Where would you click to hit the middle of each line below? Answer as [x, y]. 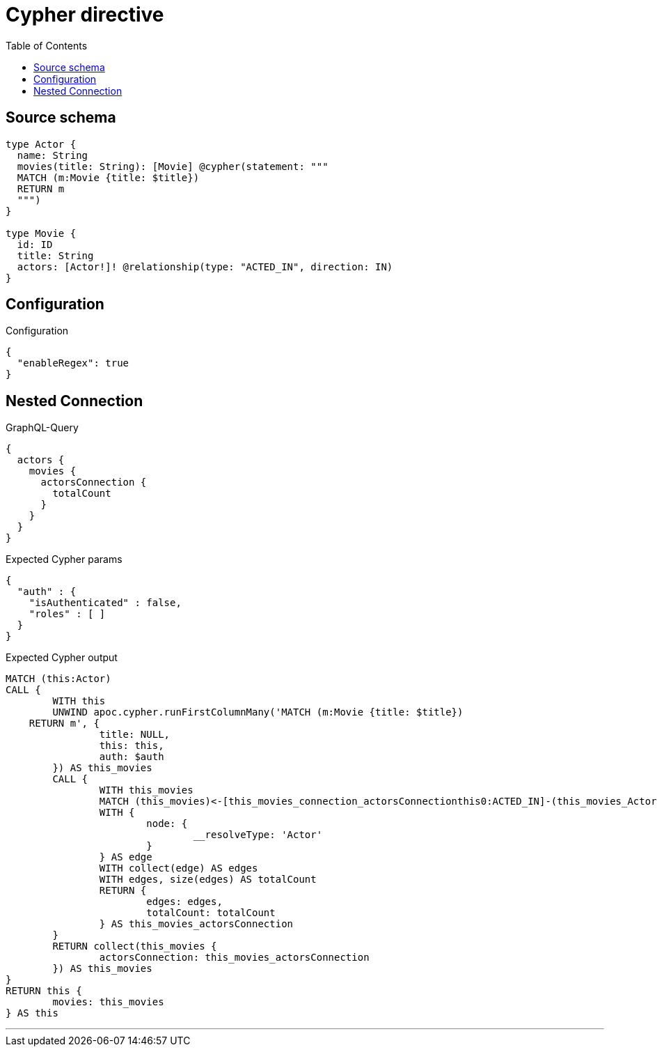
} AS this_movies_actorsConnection [196, 924]
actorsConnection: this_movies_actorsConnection [234, 958]
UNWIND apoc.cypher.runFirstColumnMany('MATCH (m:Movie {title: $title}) [258, 712]
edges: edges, [184, 902]
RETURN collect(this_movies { [135, 946]
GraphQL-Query [42, 428]
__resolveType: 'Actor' [258, 835]
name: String [53, 155]
